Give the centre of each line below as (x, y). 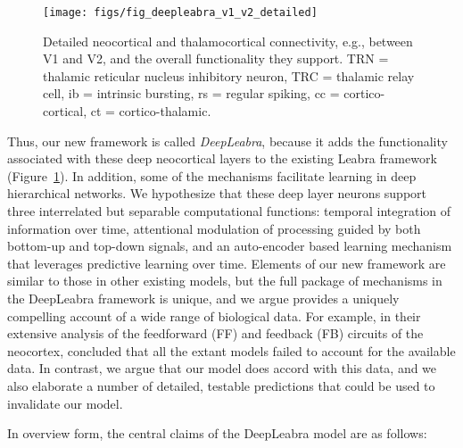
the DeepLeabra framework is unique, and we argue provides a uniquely (203, 298)
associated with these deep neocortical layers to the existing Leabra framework (222, 158)
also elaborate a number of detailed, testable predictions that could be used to (221, 385)
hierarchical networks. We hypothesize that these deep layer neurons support (217, 193)
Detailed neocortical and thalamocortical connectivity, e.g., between (228, 41)
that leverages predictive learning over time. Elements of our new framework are (227, 263)
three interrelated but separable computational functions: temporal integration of (229, 211)
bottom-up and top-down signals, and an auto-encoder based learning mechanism (230, 246)
